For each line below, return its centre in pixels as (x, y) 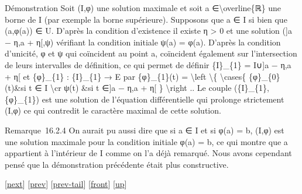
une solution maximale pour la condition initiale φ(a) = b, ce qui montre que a (146, 141)
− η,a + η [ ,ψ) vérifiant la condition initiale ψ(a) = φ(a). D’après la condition (143, 42)
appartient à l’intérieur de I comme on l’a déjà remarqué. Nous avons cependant (148, 153)
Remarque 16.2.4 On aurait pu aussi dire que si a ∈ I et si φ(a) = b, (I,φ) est (145, 130)
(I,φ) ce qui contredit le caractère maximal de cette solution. (113, 110)
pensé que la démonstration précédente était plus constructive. (117, 164)
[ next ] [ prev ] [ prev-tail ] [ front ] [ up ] (66, 184)
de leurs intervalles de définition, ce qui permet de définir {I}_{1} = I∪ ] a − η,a (148, 64)
